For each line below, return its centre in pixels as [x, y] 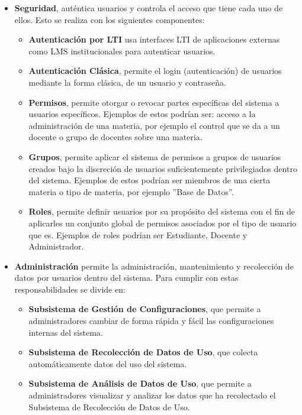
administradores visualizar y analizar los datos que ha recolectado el [152, 395]
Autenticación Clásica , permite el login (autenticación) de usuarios [155, 71]
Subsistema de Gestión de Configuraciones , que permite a [145, 309]
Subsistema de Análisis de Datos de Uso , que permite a [140, 383]
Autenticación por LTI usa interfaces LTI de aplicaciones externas [154, 39]
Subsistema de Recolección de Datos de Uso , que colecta [143, 352]
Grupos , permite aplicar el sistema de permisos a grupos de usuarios [155, 156]
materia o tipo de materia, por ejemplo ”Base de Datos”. [131, 191]
